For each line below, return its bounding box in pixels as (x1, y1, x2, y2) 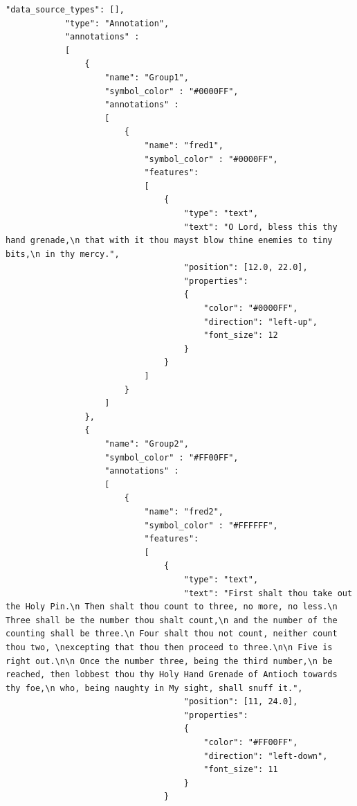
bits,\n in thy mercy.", (6, 249, 120, 259)
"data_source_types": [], (6, 5, 125, 15)
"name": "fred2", (144, 506, 223, 517)
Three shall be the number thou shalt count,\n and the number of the (6, 615, 338, 625)
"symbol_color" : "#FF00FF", (104, 452, 239, 463)
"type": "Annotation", (64, 18, 170, 28)
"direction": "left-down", (203, 751, 328, 761)
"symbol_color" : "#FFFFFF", (144, 520, 278, 530)
